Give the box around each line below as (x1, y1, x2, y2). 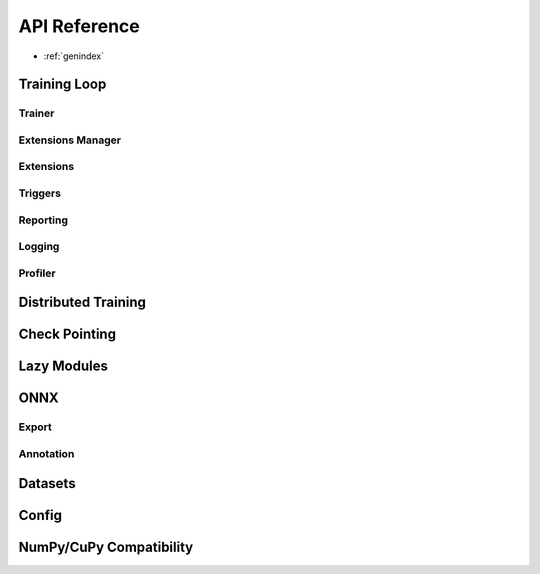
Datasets (18, 475, 76, 492)
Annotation (18, 446, 75, 460)
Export (18, 420, 52, 434)
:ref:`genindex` (43, 50, 105, 62)
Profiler (18, 266, 56, 280)
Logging (18, 240, 60, 254)
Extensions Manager (18, 133, 122, 147)
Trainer (18, 106, 55, 120)
